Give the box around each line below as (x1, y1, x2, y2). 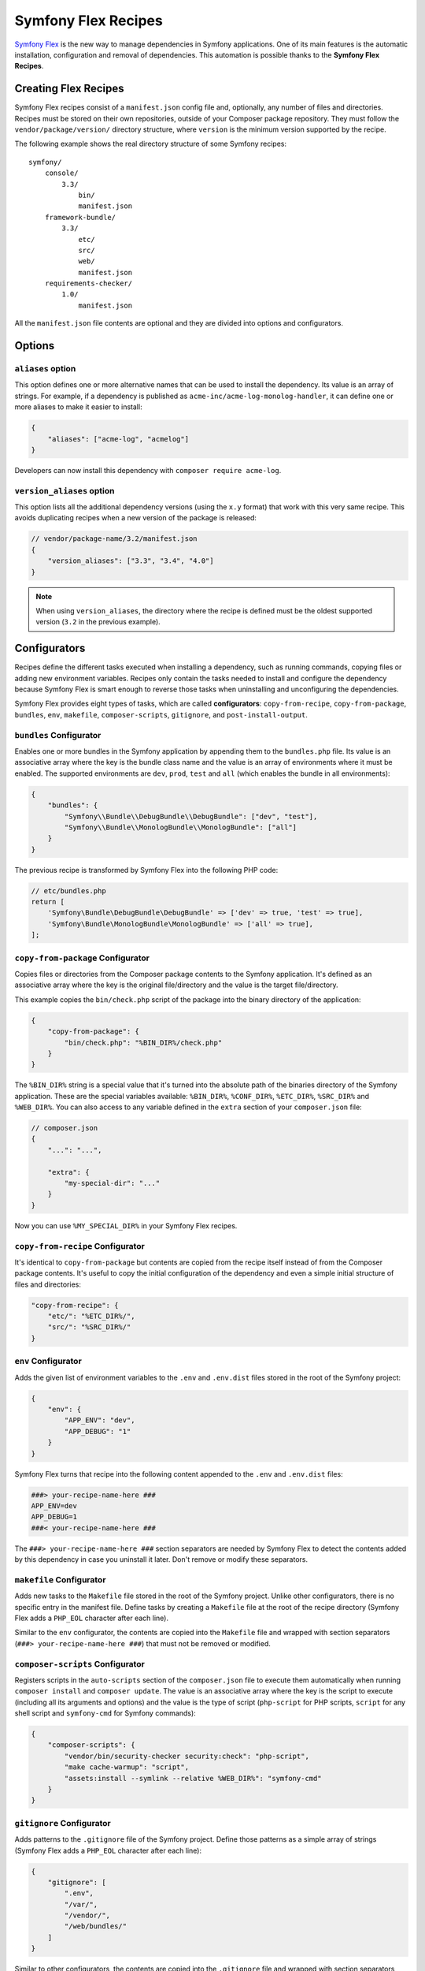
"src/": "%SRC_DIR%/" (47, 1323, 131, 1332)
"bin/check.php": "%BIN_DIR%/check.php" (64, 1038, 223, 1047)
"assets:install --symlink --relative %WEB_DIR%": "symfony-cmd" (64, 1774, 322, 1783)
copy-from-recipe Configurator (14, 1240, 145, 1251)
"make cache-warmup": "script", (64, 1763, 189, 1772)
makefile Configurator (14, 1574, 106, 1585)
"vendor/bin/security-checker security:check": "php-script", (64, 1751, 310, 1760)
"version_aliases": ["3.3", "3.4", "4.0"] (47, 557, 214, 565)
